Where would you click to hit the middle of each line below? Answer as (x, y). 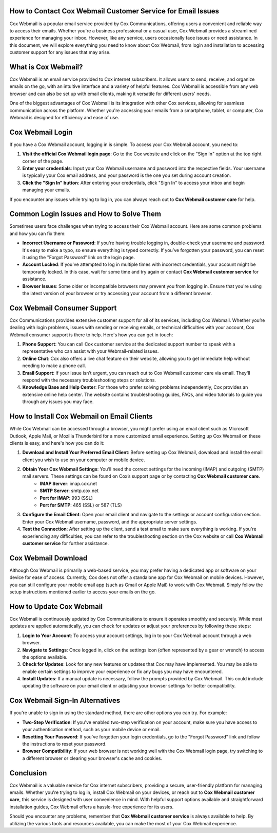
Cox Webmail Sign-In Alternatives (65, 701)
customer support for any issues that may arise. (60, 52)
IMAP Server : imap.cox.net (68, 483)
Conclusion (28, 773)
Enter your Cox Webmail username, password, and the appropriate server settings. (110, 521)
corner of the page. (43, 161)
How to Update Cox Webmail (56, 606)
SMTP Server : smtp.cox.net (69, 491)
